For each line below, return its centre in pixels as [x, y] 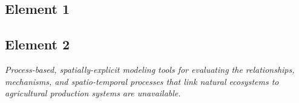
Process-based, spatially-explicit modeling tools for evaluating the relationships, [150, 69]
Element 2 [38, 44]
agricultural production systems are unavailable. [93, 93]
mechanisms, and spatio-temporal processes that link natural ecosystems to [142, 81]
